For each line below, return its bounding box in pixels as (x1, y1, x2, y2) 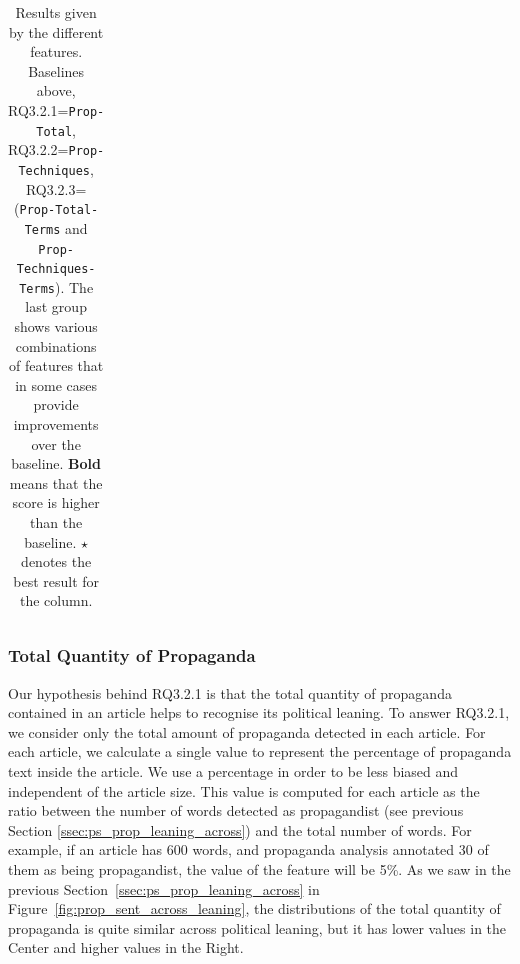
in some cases (15, 374, 98, 395)
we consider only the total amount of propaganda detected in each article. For (8, 721, 486, 742)
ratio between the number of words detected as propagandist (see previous (8, 800, 464, 821)
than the (30, 512, 83, 532)
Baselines (28, 60, 85, 81)
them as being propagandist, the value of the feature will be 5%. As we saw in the (8, 859, 511, 880)
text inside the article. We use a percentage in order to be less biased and (8, 761, 459, 782)
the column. (19, 590, 93, 611)
